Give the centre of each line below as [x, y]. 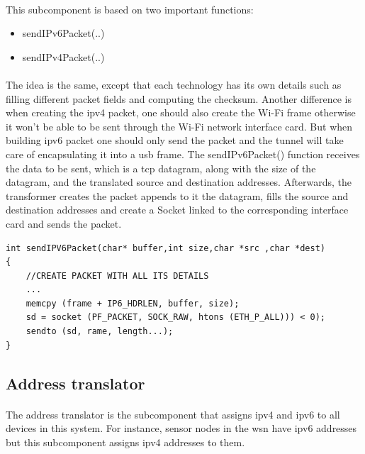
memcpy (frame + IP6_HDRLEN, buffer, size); [133, 303]
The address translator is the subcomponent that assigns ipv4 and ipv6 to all [173, 414]
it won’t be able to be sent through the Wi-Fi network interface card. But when [179, 126]
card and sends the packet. [64, 223]
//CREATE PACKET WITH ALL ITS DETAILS [117, 276]
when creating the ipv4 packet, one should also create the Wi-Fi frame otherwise [181, 112]
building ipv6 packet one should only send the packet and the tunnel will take [175, 140]
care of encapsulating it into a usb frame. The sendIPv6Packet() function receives [183, 154]
